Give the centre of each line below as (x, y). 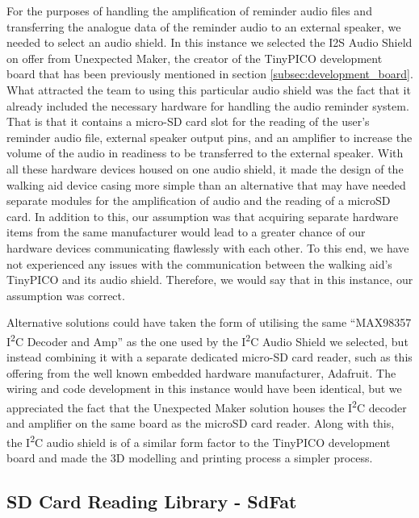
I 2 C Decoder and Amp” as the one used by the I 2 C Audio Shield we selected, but (207, 340)
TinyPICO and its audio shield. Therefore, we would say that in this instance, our (210, 280)
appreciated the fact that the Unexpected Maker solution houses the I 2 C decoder (207, 406)
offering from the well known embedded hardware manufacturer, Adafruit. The (201, 372)
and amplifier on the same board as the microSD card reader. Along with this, (201, 423)
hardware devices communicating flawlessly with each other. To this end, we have (208, 247)
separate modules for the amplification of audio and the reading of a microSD (199, 201)
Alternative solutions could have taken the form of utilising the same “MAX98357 (209, 322)
